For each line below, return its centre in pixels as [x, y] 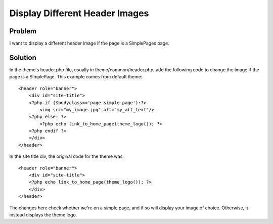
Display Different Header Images [79, 13]
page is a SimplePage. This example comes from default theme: [76, 77]
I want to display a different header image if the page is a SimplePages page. [89, 43]
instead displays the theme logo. [43, 215]
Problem [23, 31]
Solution [23, 57]
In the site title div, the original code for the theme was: [66, 156]
